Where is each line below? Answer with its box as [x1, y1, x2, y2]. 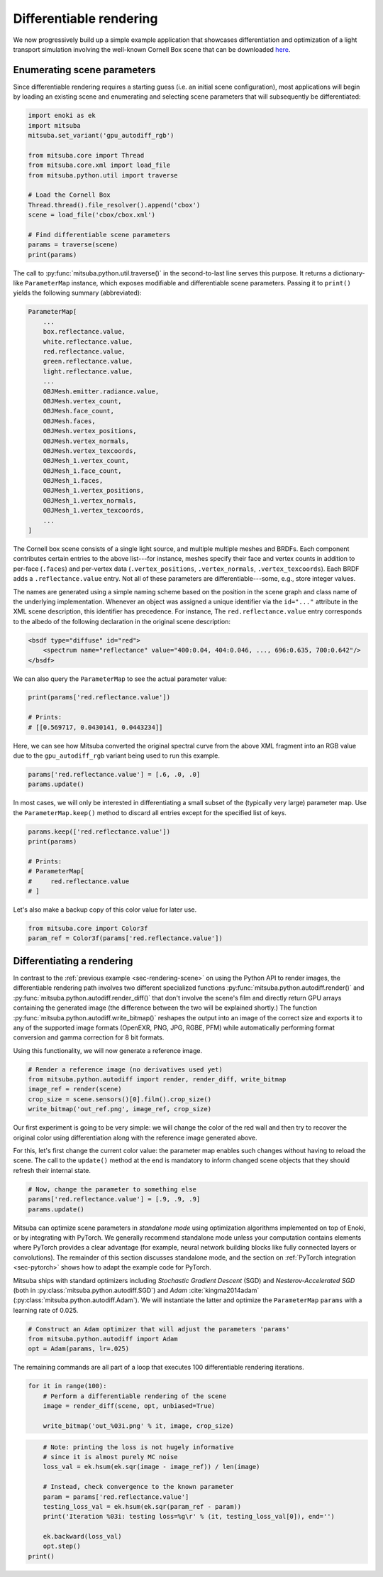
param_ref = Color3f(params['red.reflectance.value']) [28, 934, 223, 942]
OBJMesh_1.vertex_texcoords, [43, 506, 145, 515]
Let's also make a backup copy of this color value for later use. [13, 905, 197, 914]
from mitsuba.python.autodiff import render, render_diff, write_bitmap [28, 1076, 287, 1084]
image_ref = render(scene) [28, 1085, 122, 1093]
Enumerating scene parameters [13, 64, 156, 76]
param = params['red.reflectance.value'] [43, 1493, 189, 1501]
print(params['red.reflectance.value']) [28, 693, 170, 702]
